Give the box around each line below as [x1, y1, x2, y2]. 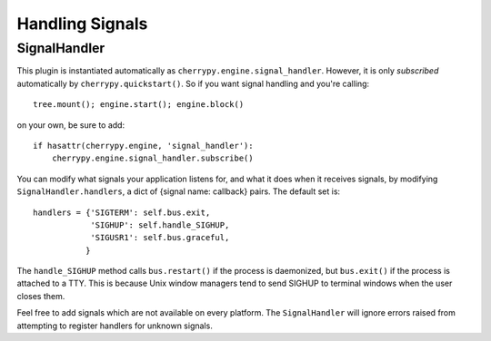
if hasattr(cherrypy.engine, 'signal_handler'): [33, 141, 254, 151]
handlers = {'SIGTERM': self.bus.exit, [33, 207, 211, 218]
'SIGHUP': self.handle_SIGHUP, [90, 219, 230, 230]
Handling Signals [16, 14, 148, 34]
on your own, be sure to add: [16, 119, 125, 131]
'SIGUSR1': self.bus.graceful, [90, 232, 230, 243]
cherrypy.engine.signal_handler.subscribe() [51, 153, 254, 163]
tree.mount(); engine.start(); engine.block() [33, 100, 245, 110]
